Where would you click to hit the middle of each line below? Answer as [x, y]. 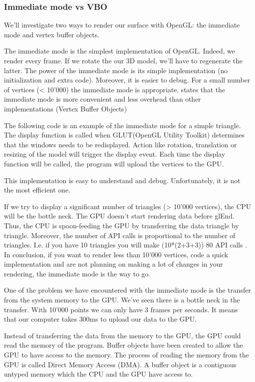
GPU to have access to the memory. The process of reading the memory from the [127, 355]
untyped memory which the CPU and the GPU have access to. [99, 374]
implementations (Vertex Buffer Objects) [66, 108]
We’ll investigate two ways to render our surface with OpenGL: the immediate [122, 25]
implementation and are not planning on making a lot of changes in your [113, 264]
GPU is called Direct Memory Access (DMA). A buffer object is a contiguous [120, 364]
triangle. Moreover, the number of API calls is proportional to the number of [120, 235]
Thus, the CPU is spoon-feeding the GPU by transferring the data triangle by [122, 225]
